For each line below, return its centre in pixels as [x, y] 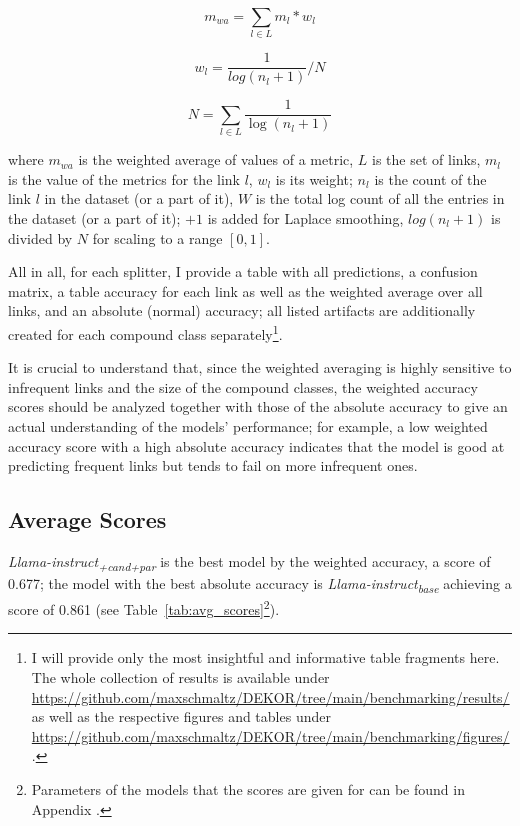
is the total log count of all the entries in [380, 198]
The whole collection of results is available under [180, 677]
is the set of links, [426, 159]
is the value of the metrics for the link [124, 178]
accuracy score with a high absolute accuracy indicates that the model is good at [256, 445]
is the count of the [430, 178]
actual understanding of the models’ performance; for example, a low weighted [248, 425]
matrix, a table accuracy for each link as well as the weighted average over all [245, 290]
